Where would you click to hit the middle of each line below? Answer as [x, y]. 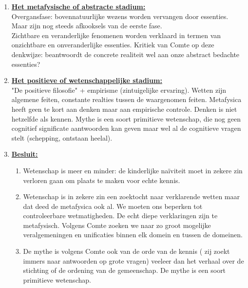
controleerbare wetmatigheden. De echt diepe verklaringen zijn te [120, 216]
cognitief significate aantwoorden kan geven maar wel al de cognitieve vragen [126, 128]
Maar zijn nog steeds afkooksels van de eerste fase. [87, 26]
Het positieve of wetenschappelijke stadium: [87, 80]
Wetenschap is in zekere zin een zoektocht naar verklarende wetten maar [131, 196]
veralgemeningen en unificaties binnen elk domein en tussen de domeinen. [133, 235]
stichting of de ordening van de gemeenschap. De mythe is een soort [124, 270]
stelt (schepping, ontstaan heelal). [62, 137]
